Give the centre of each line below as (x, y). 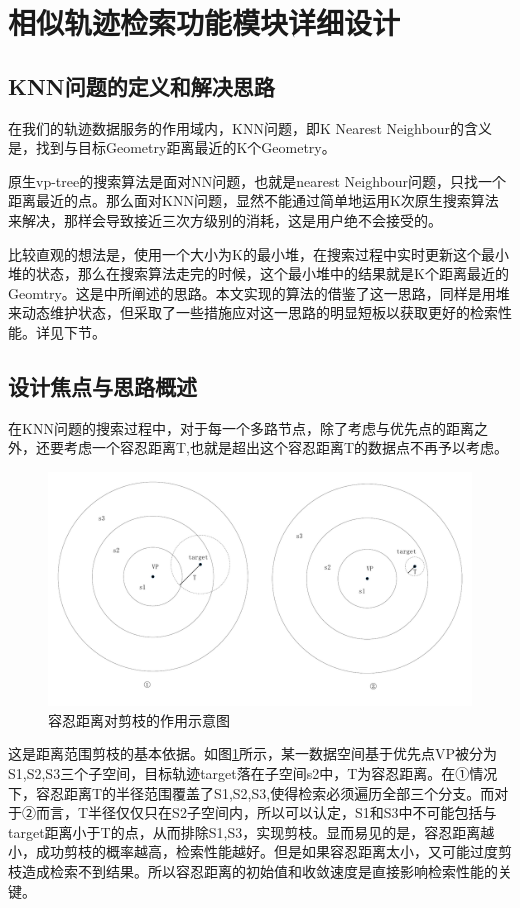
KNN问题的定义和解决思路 (141, 85)
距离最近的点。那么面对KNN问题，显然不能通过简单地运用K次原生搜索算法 (253, 200)
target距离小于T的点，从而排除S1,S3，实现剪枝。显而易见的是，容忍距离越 (251, 831)
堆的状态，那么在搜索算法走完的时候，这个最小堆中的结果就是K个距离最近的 (258, 273)
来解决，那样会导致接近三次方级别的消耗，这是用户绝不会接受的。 (225, 219)
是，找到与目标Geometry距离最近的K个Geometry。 (172, 147)
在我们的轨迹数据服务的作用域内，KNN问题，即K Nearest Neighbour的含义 (250, 127)
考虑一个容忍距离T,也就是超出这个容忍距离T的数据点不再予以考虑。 (286, 447)
